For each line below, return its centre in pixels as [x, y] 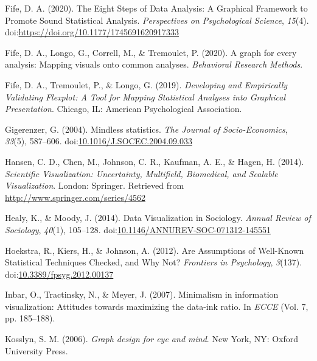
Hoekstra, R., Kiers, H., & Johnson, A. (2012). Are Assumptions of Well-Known [155, 250]
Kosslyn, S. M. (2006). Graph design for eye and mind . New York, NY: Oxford [152, 339]
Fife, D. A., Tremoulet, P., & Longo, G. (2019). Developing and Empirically [146, 84]
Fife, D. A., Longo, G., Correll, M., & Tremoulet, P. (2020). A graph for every [151, 52]
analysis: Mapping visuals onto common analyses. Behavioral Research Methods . [154, 64]
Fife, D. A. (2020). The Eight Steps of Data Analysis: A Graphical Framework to [156, 8]
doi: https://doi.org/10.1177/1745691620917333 [92, 32]
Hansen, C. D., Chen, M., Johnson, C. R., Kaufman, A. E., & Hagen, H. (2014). [155, 161]
